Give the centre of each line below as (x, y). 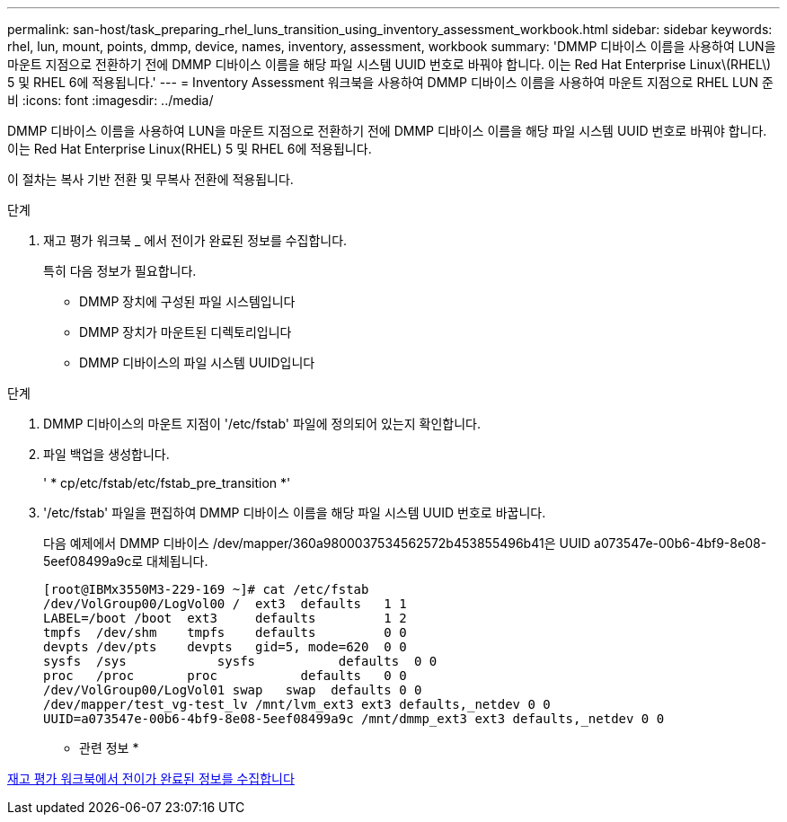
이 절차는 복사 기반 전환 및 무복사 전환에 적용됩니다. (150, 179)
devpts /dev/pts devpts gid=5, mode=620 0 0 (225, 647)
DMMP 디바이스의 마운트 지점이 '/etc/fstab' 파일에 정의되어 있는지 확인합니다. (262, 424)
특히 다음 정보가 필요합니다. (120, 271)
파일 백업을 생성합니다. (106, 454)
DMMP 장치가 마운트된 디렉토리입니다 (186, 332)
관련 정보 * (109, 748)
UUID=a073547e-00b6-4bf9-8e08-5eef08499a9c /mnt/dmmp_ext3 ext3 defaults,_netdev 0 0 (354, 719)
